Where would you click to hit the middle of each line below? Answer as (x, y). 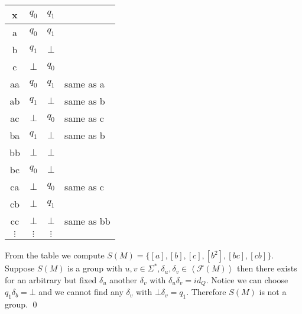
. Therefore (206, 292)
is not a (273, 292)
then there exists (267, 268)
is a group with (95, 268)
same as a (85, 84)
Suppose (20, 268)
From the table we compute (55, 255)
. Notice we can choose (247, 279)
